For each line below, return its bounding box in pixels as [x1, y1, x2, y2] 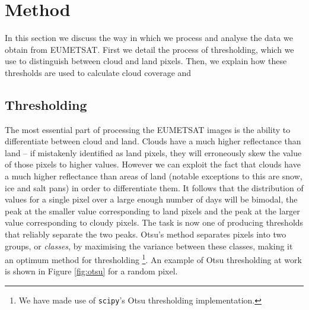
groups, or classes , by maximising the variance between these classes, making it [5, 239, 293, 252]
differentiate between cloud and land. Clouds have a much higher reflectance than [5, 135, 301, 147]
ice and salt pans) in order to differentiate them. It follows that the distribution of [5, 181, 304, 194]
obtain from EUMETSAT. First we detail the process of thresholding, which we [5, 43, 294, 55]
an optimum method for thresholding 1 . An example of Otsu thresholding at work [5, 252, 302, 265]
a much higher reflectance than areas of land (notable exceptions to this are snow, [5, 170, 302, 182]
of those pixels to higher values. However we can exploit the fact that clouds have [5, 158, 301, 170]
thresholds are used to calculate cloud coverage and [5, 66, 192, 78]
